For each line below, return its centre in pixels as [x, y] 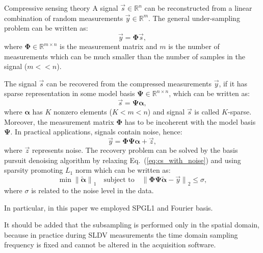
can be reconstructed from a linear [198, 8]
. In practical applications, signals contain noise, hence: [96, 132]
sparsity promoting [34, 170]
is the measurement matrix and [109, 46]
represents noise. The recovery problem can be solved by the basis [135, 150]
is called [207, 112]
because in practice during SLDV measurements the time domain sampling [121, 234]
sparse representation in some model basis [70, 93]
